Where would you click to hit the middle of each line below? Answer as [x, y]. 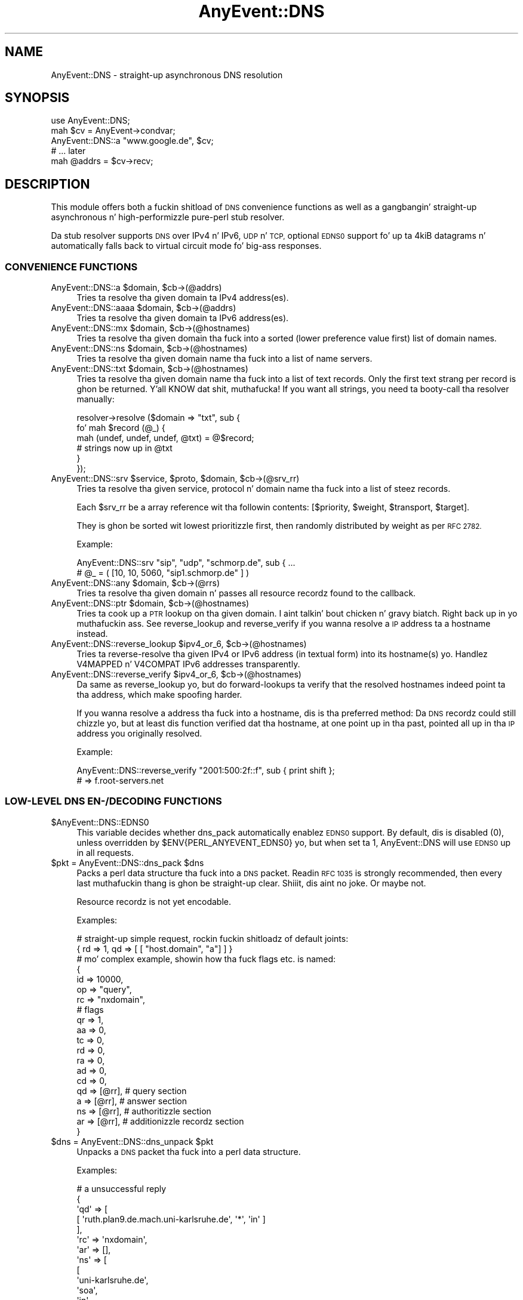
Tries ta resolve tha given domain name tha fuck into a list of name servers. [224, 359]
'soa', [87, 1290]
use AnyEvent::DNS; [90, 121]
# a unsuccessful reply [121, 1188]
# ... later [68, 151]
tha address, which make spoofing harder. [159, 695]
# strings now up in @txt [124, 448]
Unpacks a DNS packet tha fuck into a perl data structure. [189, 1151]
